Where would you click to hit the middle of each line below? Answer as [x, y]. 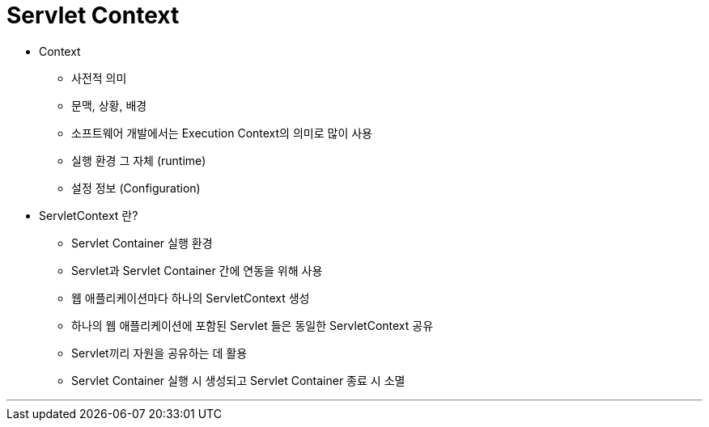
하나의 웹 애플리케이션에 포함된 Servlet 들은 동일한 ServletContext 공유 [253, 325]
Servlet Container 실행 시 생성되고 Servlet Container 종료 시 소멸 [238, 380]
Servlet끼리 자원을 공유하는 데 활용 [159, 353]
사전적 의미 [99, 78]
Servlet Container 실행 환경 [142, 243]
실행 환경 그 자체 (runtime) [139, 160]
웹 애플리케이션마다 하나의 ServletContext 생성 [191, 298]
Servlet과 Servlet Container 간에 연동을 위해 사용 [197, 270]
